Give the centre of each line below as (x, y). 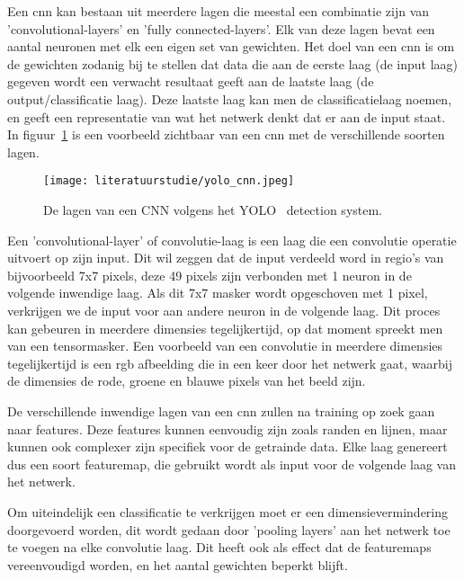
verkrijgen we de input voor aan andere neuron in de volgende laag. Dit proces (224, 310)
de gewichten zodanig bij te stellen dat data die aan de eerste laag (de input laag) (233, 63)
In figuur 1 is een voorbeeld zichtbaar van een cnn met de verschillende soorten (226, 134)
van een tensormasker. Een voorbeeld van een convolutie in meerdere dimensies (225, 346)
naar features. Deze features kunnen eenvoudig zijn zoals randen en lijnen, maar (228, 428)
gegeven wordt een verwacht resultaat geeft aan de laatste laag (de (191, 81)
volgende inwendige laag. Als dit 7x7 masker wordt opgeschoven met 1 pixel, (218, 293)
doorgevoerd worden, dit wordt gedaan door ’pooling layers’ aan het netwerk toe (229, 529)
